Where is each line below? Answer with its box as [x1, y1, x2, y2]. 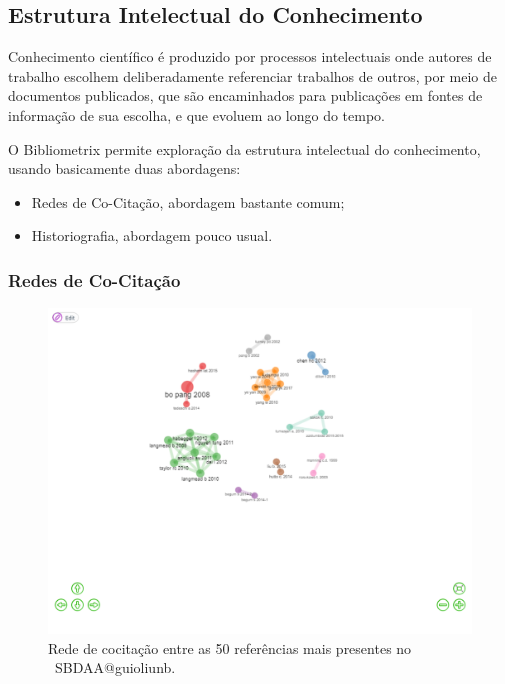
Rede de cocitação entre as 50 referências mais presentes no [48, 637, 412, 658]
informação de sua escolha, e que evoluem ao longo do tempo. [8, 104, 385, 125]
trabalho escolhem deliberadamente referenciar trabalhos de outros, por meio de [8, 65, 497, 86]
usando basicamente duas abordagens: [8, 158, 241, 179]
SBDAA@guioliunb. [54, 657, 176, 678]
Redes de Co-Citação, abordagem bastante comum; [31, 191, 345, 212]
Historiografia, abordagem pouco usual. [31, 225, 273, 246]
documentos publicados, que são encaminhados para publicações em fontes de [8, 85, 483, 106]
